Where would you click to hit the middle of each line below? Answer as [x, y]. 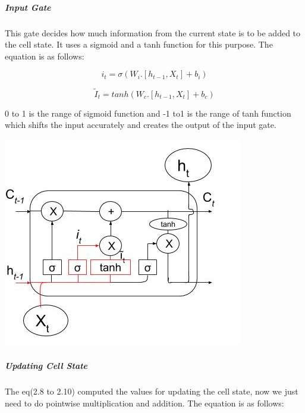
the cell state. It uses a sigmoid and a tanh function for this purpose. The [139, 44]
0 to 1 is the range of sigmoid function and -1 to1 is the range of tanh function [148, 113]
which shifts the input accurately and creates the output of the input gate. [141, 125]
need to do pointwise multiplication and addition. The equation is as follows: [144, 403]
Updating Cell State [46, 365]
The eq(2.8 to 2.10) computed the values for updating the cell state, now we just [152, 391]
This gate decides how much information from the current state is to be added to [153, 32]
